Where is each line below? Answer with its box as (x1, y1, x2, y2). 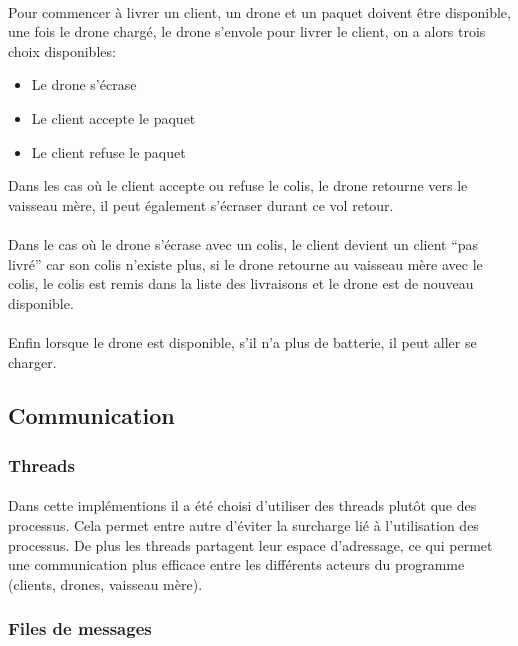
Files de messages (8, 616, 152, 641)
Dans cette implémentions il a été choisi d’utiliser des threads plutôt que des (8, 495, 477, 516)
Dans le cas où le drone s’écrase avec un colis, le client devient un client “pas (8, 233, 479, 254)
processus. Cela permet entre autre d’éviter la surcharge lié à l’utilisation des (8, 514, 479, 535)
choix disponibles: (8, 40, 116, 61)
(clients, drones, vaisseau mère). (8, 573, 203, 594)
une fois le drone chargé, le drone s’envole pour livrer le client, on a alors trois (8, 21, 486, 42)
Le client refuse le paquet (31, 141, 186, 162)
